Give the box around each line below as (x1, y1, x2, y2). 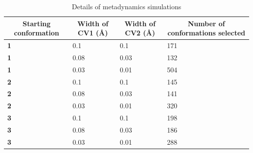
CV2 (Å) (125, 28, 155, 38)
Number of (188, 18, 225, 28)
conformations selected (167, 28, 245, 38)
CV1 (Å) (77, 28, 108, 38)
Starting (22, 18, 51, 28)
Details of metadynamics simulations (72, 1, 181, 11)
